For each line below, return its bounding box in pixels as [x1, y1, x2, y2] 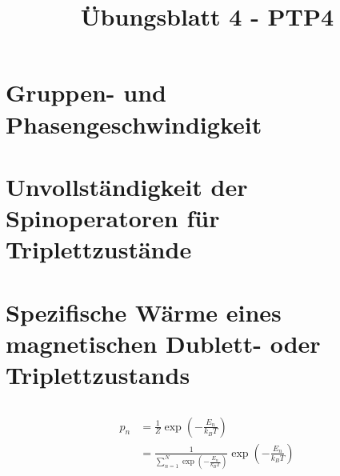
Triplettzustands [6, 358, 190, 391]
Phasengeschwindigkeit [6, 107, 262, 140]
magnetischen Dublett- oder [6, 326, 321, 359]
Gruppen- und [6, 76, 166, 109]
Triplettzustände [6, 233, 192, 266]
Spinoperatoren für [6, 202, 220, 234]
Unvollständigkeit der [6, 170, 248, 202]
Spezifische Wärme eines [6, 295, 282, 328]
